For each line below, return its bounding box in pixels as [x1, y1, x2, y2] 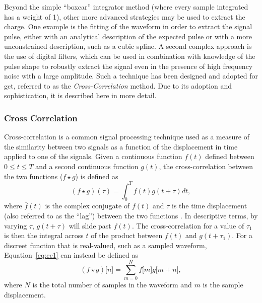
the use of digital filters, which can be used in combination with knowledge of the [4, 50, 255, 61]
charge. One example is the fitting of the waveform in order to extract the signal [4, 21, 252, 32]
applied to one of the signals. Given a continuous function [4, 151, 182, 162]
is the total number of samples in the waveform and [32, 279, 192, 290]
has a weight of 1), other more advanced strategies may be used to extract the [4, 11, 245, 22]
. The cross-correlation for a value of [132, 220, 244, 231]
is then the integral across [4, 230, 84, 241]
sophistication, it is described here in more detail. [4, 90, 157, 101]
